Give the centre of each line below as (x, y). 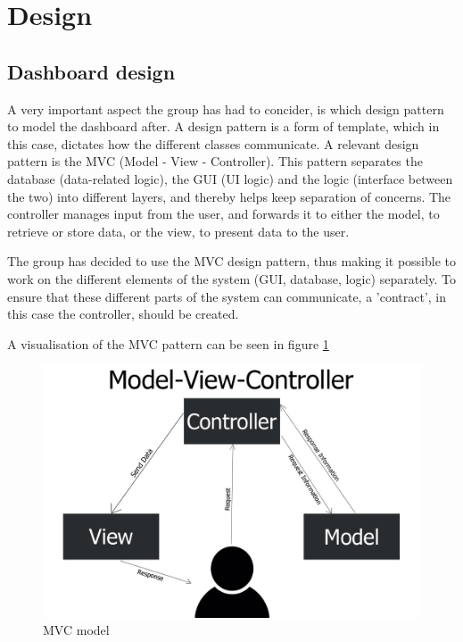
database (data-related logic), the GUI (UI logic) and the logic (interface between (230, 178)
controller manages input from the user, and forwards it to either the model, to (223, 214)
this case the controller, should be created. (123, 314)
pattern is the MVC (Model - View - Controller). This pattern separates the (215, 161)
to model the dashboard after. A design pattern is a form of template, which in (223, 126)
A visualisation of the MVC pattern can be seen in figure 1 (168, 343)
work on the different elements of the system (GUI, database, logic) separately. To (231, 278)
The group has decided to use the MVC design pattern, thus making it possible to (231, 261)
